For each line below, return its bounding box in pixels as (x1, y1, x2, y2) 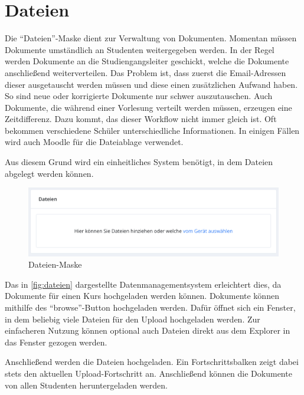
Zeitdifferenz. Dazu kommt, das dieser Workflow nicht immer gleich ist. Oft (5, 113, 277, 125)
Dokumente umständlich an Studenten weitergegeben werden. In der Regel (5, 43, 274, 55)
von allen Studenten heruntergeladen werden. (5, 378, 168, 391)
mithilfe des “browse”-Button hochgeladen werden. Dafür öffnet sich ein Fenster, (5, 301, 296, 313)
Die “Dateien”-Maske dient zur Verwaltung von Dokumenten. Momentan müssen (5, 32, 297, 44)
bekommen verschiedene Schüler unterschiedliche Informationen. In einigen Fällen (5, 124, 300, 136)
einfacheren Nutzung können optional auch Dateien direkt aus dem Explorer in (5, 324, 290, 337)
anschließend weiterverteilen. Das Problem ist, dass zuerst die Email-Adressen (5, 66, 286, 78)
